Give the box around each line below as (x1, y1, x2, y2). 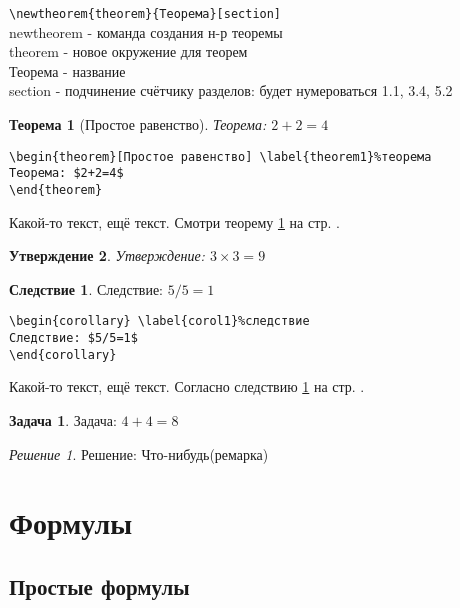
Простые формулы (9, 570, 190, 601)
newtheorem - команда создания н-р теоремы (9, 21, 283, 42)
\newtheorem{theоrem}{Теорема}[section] (9, 7, 282, 21)
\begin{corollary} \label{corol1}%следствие (9, 314, 310, 329)
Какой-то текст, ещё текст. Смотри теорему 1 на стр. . (9, 211, 340, 232)
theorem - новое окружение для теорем (9, 41, 248, 62)
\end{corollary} (9, 347, 117, 362)
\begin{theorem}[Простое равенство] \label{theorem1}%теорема (9, 149, 432, 164)
